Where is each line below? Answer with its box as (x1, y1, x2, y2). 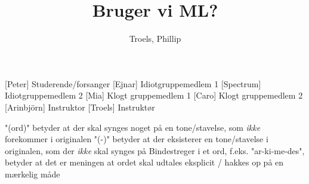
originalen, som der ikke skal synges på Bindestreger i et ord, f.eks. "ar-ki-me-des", (5, 144, 305, 157)
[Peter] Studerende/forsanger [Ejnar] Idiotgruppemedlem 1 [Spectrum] (5, 77, 261, 90)
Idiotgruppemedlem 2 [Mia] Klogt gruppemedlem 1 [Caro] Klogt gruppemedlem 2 (5, 89, 303, 102)
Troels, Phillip (129, 32, 181, 45)
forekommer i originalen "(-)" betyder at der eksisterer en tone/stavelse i (5, 133, 268, 145)
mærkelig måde (5, 167, 60, 180)
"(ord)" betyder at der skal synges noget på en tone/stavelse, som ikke (5, 121, 261, 133)
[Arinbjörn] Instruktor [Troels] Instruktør (5, 100, 155, 113)
